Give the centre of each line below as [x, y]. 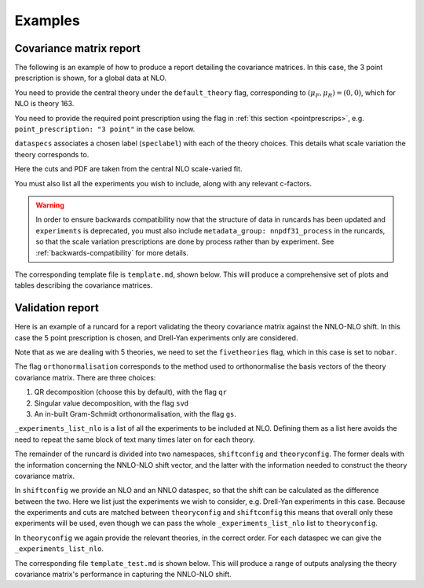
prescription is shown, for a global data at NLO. [91, 78]
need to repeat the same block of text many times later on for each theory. [135, 439]
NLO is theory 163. [44, 104]
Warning [50, 205]
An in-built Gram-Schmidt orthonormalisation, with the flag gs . [135, 413]
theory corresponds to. [52, 154]
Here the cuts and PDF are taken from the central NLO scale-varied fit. [128, 169]
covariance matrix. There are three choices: [85, 377]
